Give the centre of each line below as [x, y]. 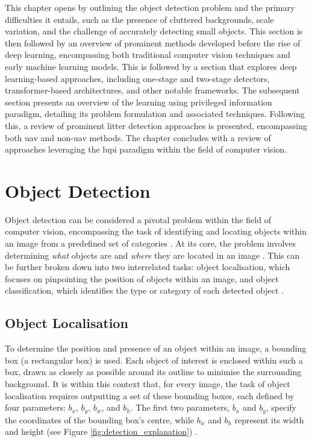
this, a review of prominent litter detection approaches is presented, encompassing [156, 125]
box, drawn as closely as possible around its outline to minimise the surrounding [153, 372]
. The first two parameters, [180, 407]
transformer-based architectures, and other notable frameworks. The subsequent [152, 90]
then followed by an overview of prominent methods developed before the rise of [153, 43]
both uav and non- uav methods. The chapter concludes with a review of [138, 137]
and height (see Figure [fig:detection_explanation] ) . [101, 431]
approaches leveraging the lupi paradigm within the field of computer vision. [146, 149]
